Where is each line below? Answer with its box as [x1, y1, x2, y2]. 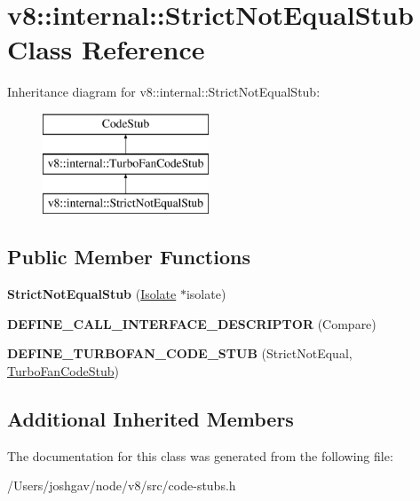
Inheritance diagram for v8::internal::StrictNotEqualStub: [7, 82, 321, 101]
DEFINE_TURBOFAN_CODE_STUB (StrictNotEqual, [7, 344, 353, 363]
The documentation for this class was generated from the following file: [7, 446, 393, 465]
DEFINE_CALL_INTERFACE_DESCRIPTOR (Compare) [7, 314, 376, 333]
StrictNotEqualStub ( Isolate [7, 285, 177, 303]
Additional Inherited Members [7, 404, 294, 432]
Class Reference [7, 31, 205, 67]
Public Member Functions [7, 243, 250, 270]
